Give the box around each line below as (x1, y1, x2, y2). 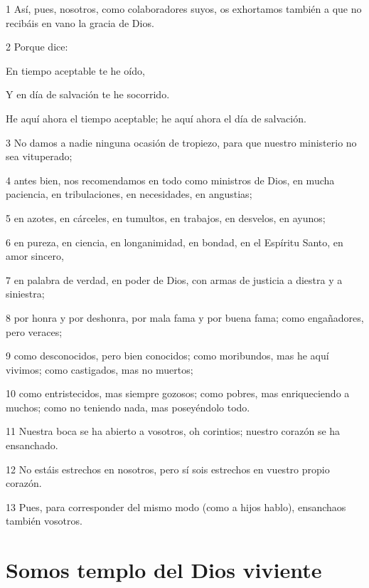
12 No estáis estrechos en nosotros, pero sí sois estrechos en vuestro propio (6, 461, 330, 476)
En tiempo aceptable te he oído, (6, 63, 145, 78)
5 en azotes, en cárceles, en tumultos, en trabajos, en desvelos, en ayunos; (6, 210, 326, 225)
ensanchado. (6, 438, 58, 453)
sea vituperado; (6, 149, 73, 164)
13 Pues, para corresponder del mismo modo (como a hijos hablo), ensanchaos (6, 499, 346, 514)
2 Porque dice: (6, 39, 68, 54)
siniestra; (6, 286, 45, 301)
